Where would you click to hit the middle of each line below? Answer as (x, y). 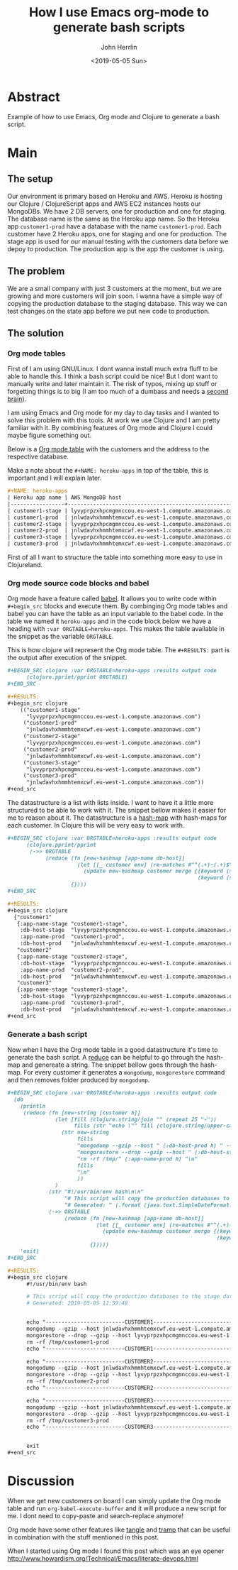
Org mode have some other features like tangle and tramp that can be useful (119, 1530)
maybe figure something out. (50, 435)
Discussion (41, 1481)
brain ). (17, 399)
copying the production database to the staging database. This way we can (118, 303)
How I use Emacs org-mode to (119, 12)
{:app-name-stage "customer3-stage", (73, 990)
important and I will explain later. (55, 478)
